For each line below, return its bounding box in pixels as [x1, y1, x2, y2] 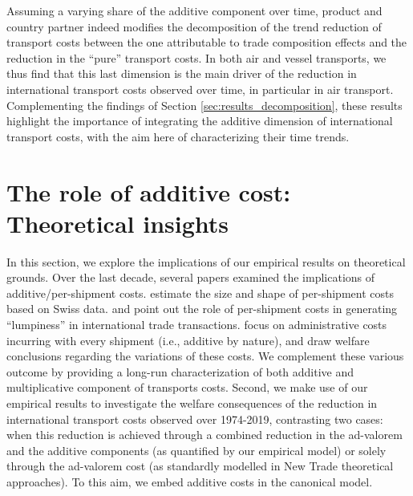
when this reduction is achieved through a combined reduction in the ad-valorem [6, 426, 403, 443]
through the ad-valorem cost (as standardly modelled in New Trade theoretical [6, 457, 394, 474]
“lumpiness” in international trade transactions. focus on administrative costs [6, 316, 387, 333]
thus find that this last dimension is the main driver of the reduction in [6, 65, 357, 82]
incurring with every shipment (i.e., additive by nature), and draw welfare [6, 331, 370, 348]
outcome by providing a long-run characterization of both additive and [6, 363, 354, 380]
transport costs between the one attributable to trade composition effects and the [6, 34, 407, 51]
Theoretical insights [6, 206, 229, 239]
